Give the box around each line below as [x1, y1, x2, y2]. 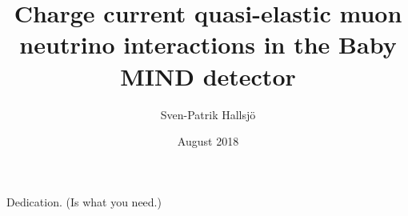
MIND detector [120, 59, 296, 92]
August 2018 [177, 133, 239, 150]
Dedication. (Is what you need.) [6, 193, 162, 210]
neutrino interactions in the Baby [19, 28, 397, 61]
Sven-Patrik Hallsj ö [160, 106, 256, 122]
